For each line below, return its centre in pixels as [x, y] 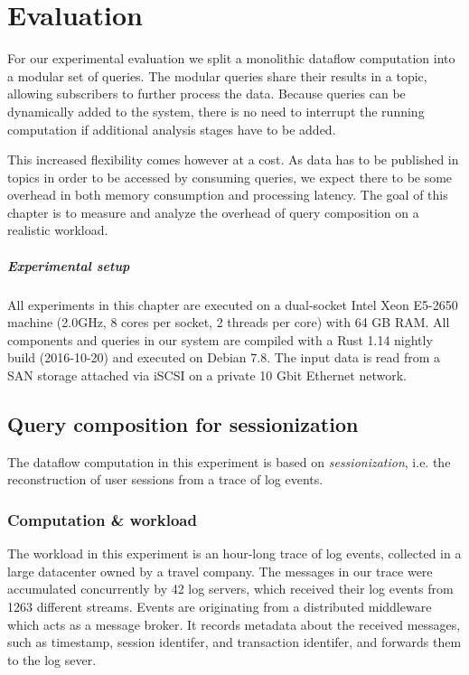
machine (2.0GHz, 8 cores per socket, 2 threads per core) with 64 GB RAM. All [229, 322]
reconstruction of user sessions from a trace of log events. [165, 479]
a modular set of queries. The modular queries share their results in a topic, [217, 75]
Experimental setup [69, 265]
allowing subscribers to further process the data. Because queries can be [206, 94]
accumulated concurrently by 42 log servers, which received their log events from [230, 589]
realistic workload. [58, 230]
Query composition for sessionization [183, 423]
